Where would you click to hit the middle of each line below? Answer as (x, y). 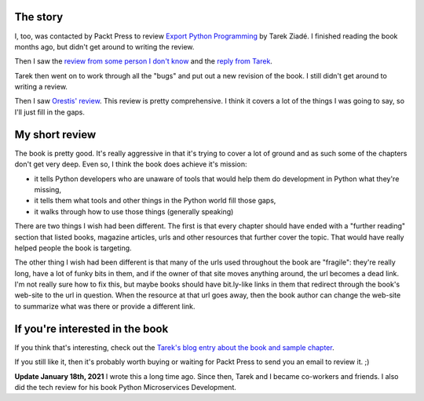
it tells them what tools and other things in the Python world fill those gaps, (155, 201)
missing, (48, 189)
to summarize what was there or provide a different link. (105, 306)
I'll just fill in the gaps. (50, 112)
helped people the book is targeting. (73, 248)
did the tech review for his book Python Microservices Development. (126, 387)
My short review (55, 135)
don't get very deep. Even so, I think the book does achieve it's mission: (131, 164)
